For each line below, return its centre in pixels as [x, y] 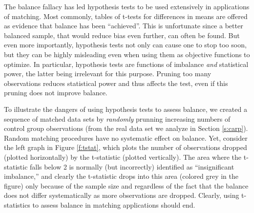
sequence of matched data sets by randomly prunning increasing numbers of [117, 118]
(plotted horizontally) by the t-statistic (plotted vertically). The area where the [123, 157]
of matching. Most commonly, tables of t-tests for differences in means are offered [126, 16]
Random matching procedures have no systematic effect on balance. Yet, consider [126, 138]
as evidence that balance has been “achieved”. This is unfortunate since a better [124, 26]
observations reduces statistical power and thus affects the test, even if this [116, 83]
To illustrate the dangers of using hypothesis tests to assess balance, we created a [126, 109]
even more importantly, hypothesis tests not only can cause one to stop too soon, [125, 45]
